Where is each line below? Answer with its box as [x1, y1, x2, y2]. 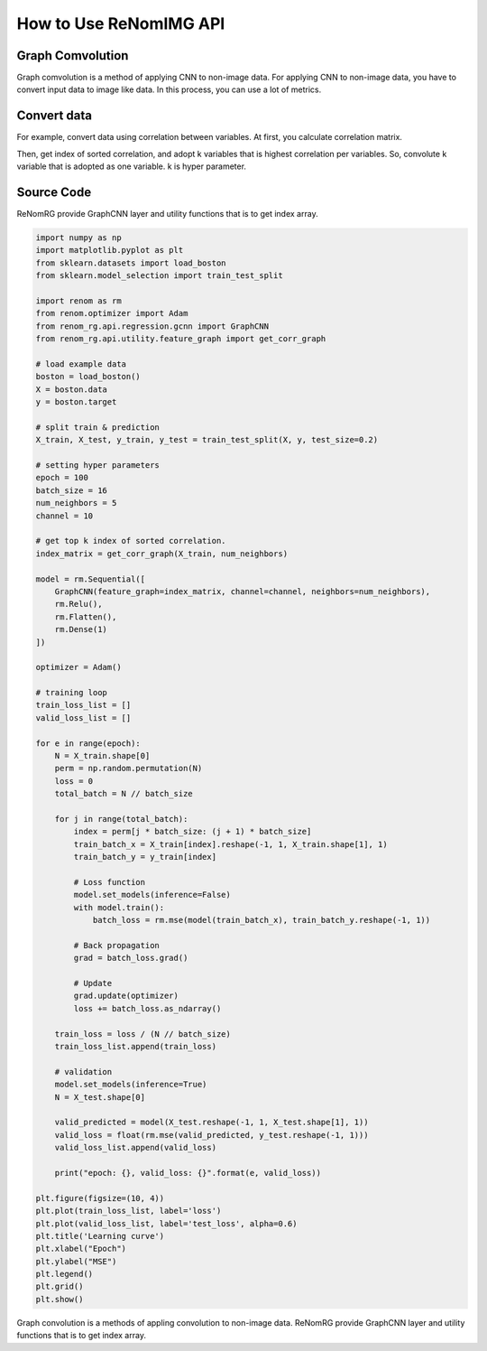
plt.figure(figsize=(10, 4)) [35, 1193, 165, 1203]
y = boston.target [35, 397, 117, 407]
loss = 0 [54, 776, 94, 786]
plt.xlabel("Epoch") [35, 1244, 126, 1254]
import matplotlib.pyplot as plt [35, 245, 184, 256]
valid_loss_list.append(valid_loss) [54, 1142, 216, 1153]
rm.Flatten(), [54, 611, 117, 622]
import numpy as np [35, 233, 122, 243]
